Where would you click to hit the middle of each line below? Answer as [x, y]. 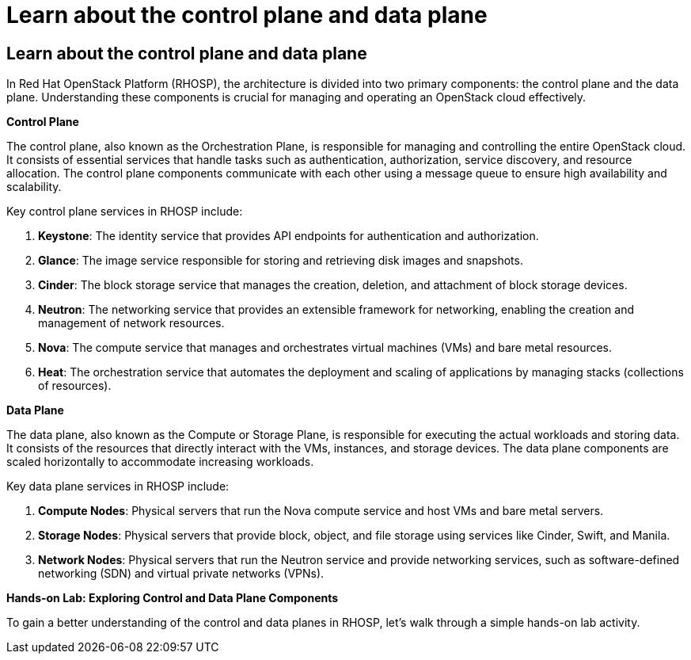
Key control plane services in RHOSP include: [125, 212]
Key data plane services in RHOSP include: [118, 486]
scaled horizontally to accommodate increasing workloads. [160, 462]
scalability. [34, 187]
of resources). [75, 386]
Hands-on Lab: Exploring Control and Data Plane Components [173, 598]
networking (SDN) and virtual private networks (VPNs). [181, 574]
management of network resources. [131, 323]
